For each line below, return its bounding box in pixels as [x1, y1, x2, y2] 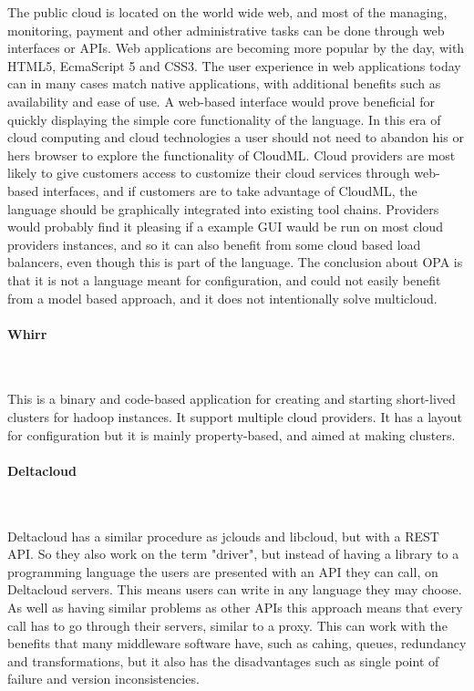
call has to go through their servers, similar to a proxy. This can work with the [7, 615, 448, 634]
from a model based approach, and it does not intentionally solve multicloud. [7, 288, 438, 307]
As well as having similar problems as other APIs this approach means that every [7, 598, 463, 617]
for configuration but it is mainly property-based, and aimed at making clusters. [7, 425, 456, 444]
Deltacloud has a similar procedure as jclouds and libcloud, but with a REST [7, 526, 439, 545]
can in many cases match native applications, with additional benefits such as [7, 74, 441, 93]
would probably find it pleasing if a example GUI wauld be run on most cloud [7, 217, 443, 236]
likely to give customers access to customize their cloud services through [7, 163, 410, 182]
